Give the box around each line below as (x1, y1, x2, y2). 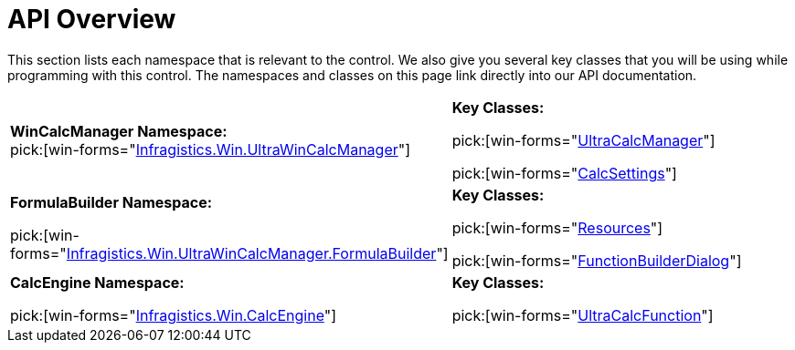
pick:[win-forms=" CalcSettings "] (451, 163, 677, 182)
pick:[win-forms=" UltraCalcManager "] (451, 130, 715, 149)
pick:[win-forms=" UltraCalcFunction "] (451, 305, 714, 324)
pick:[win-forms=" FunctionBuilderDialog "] (451, 251, 742, 270)
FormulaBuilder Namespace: (10, 192, 213, 211)
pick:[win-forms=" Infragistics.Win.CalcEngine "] (10, 305, 337, 324)
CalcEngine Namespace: (10, 273, 185, 292)
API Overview (7, 4, 176, 35)
